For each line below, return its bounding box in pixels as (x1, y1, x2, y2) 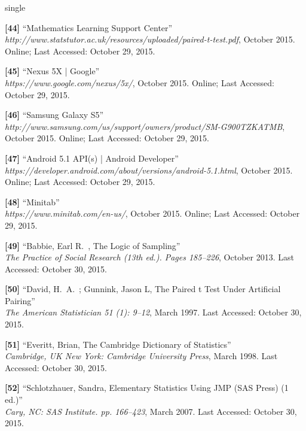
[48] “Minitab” (5, 195, 60, 208)
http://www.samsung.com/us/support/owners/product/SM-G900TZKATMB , (5, 120, 285, 132)
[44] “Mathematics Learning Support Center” (5, 21, 173, 34)
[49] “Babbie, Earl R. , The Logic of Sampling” (5, 239, 180, 251)
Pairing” (5, 294, 35, 306)
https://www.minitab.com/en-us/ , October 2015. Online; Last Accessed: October (5, 207, 300, 220)
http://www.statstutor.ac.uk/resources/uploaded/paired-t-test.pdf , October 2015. (5, 33, 295, 45)
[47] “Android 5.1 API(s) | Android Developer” (5, 151, 179, 164)
